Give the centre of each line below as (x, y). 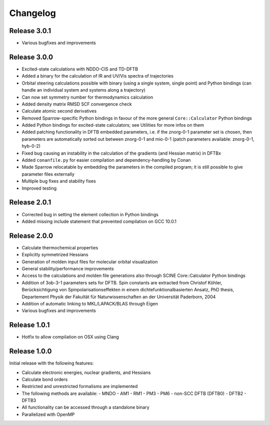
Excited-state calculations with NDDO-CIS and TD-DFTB (80, 69)
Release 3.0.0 (31, 57)
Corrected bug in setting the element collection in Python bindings (90, 214)
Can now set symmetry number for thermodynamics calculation (87, 97)
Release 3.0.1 (30, 31)
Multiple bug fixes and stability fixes (59, 181)
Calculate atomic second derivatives (59, 111)
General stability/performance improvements (68, 268)
